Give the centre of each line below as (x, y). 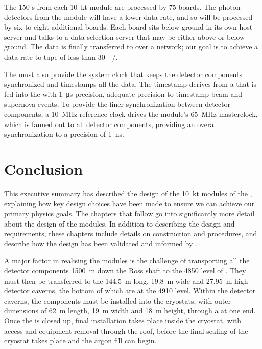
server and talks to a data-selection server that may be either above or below (125, 36)
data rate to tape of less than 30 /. (61, 56)
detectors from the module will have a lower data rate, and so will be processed (128, 17)
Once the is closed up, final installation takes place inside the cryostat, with (123, 320)
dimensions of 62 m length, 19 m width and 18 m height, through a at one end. (130, 310)
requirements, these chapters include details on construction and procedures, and (131, 233)
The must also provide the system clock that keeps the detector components (123, 74)
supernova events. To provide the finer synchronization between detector (117, 104)
